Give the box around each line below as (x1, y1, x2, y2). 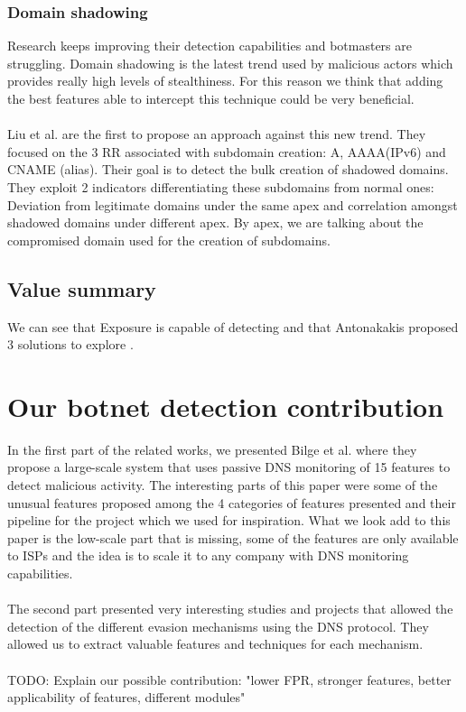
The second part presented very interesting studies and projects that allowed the (7, 599, 453, 618)
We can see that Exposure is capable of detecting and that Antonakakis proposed (7, 317, 459, 336)
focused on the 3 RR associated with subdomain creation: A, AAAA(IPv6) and (7, 142, 446, 161)
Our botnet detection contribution (7, 387, 444, 424)
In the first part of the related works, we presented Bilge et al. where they (7, 439, 417, 458)
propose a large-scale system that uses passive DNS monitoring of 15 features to (7, 458, 451, 476)
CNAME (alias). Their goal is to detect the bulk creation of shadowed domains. (7, 160, 449, 179)
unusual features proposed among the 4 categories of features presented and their (7, 493, 456, 512)
